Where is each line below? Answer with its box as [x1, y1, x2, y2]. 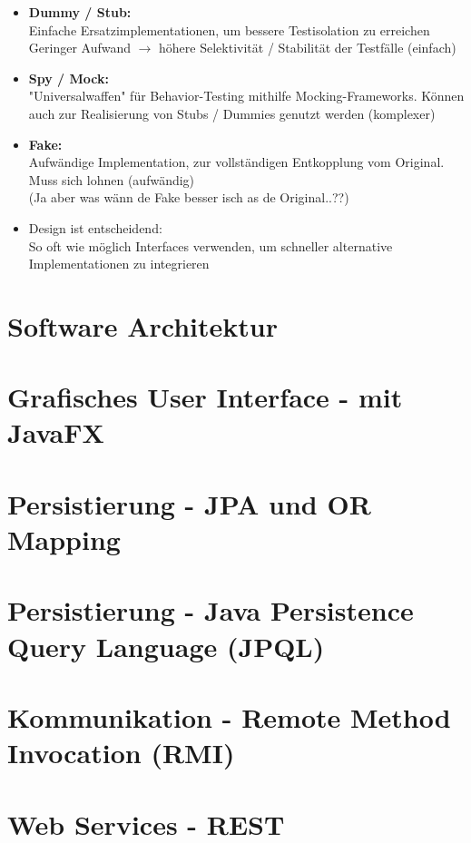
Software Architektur [7, 307, 279, 344]
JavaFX [7, 414, 104, 451]
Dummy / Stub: [28, 3, 132, 21]
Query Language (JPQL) [7, 627, 325, 664]
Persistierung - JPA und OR [7, 485, 371, 522]
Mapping [7, 521, 121, 558]
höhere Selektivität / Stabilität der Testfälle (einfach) [159, 38, 456, 57]
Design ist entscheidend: [28, 218, 162, 237]
